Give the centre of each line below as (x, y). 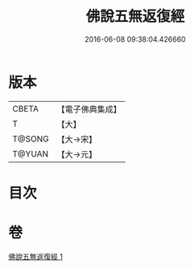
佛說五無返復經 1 (35, 256)
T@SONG (31, 139)
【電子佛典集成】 (89, 109)
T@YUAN (31, 153)
